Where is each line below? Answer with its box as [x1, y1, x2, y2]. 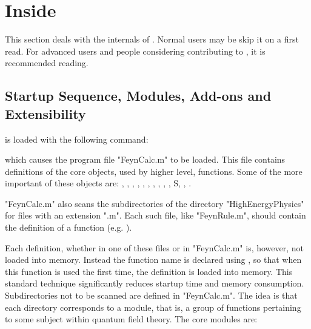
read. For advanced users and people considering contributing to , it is [5, 44, 266, 57]
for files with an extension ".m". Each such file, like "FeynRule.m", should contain [5, 209, 306, 222]
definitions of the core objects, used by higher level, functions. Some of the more [5, 164, 303, 177]
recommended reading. [5, 56, 89, 69]
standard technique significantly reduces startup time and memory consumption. [5, 277, 304, 290]
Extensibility [5, 104, 86, 123]
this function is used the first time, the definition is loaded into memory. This [5, 265, 293, 277]
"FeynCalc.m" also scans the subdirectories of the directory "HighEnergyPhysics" [5, 197, 304, 209]
